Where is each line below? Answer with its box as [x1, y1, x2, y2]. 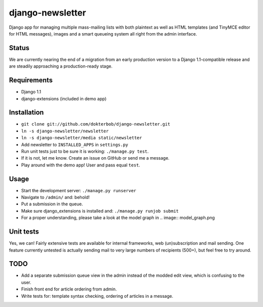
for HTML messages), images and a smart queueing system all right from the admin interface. [9, 31, 197, 36]
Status [9, 44, 30, 52]
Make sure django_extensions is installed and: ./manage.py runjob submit [21, 208, 179, 214]
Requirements [9, 76, 53, 85]
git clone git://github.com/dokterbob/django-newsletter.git [21, 122, 170, 127]
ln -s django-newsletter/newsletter [21, 128, 109, 134]
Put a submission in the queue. [21, 201, 83, 207]
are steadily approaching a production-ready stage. [9, 63, 113, 69]
